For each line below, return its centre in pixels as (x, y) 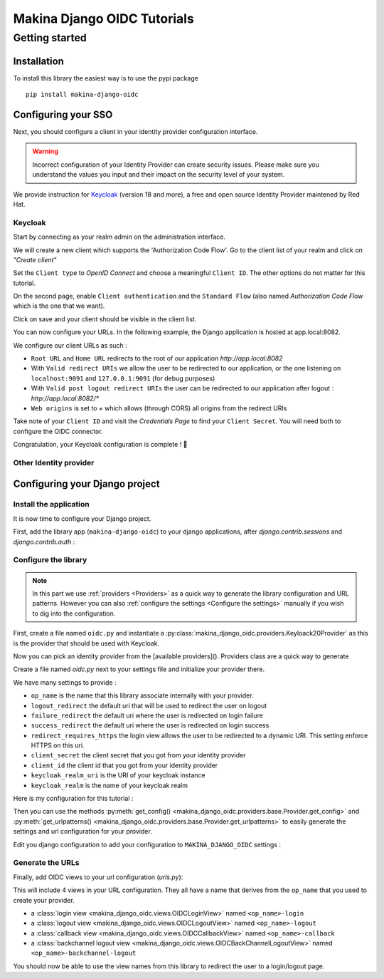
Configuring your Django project (86, 483)
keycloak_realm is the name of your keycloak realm (110, 785)
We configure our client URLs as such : (70, 345)
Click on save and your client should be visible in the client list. (105, 319)
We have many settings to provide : (65, 682)
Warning (45, 151)
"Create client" (35, 259)
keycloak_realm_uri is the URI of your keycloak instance (118, 775)
